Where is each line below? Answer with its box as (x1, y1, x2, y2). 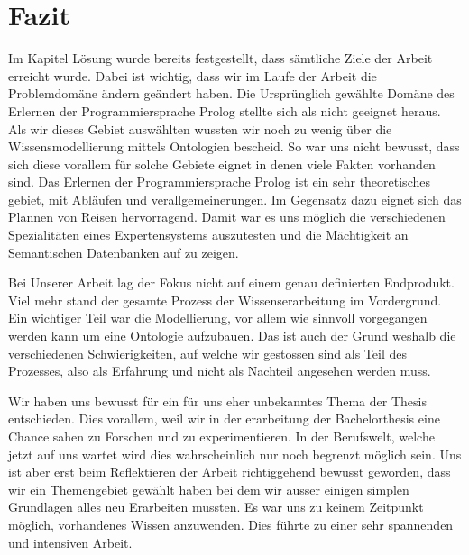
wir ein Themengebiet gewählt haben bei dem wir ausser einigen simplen (8, 479, 409, 498)
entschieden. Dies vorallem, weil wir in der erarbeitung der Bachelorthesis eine (8, 409, 440, 428)
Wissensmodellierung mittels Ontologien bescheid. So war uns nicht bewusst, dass (8, 137, 460, 156)
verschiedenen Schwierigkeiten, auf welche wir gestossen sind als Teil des (8, 343, 407, 362)
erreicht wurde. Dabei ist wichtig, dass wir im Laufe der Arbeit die (8, 66, 377, 85)
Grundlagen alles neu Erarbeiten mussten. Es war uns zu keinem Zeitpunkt (8, 497, 424, 516)
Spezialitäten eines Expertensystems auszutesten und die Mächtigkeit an (8, 225, 409, 244)
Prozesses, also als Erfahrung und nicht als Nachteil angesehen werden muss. (8, 361, 431, 380)
